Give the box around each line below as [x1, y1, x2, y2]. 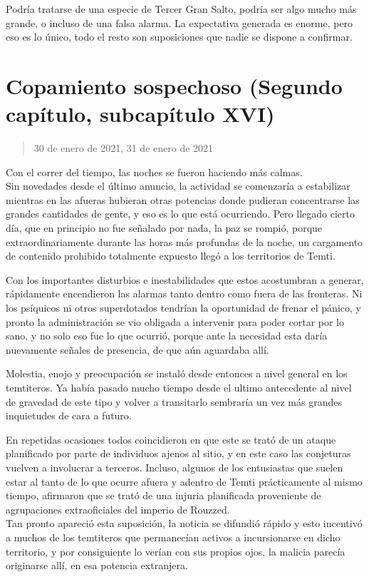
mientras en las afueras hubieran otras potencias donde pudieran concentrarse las [6, 192, 360, 207]
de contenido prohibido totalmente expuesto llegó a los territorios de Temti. [6, 248, 336, 263]
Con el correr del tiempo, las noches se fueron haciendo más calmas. [6, 164, 303, 179]
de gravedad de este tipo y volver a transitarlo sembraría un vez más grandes [6, 394, 342, 409]
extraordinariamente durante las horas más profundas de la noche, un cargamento [6, 234, 363, 249]
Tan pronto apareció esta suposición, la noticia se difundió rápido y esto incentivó [6, 516, 363, 531]
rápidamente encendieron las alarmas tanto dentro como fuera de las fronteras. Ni [6, 286, 363, 301]
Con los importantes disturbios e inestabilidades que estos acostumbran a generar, [6, 272, 364, 287]
